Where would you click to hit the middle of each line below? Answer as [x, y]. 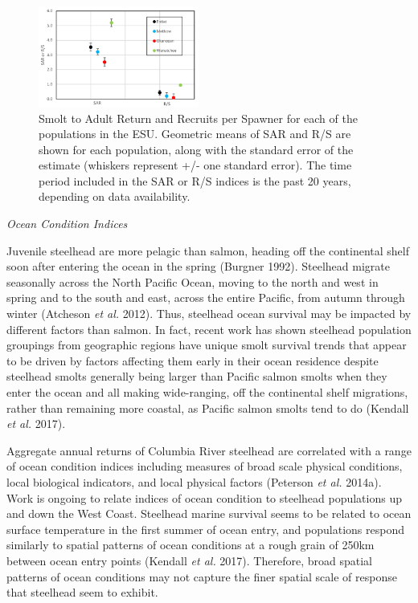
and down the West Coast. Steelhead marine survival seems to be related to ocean [209, 513]
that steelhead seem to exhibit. [82, 592]
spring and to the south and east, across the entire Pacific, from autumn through [206, 297]
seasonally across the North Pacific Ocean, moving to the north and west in [193, 281]
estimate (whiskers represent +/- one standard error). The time [195, 165]
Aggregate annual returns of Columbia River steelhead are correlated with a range [209, 450]
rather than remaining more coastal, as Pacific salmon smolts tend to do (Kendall [208, 407]
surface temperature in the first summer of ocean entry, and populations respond [205, 529]
